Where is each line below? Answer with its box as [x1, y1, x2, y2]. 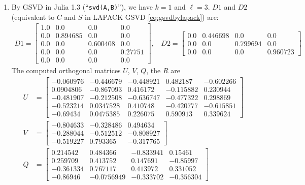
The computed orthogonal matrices [11, 65, 121, 76]
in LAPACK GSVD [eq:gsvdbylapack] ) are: [85, 11, 219, 22]
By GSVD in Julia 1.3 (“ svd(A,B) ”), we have [11, 2, 153, 12]
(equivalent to [11, 11, 55, 22]
